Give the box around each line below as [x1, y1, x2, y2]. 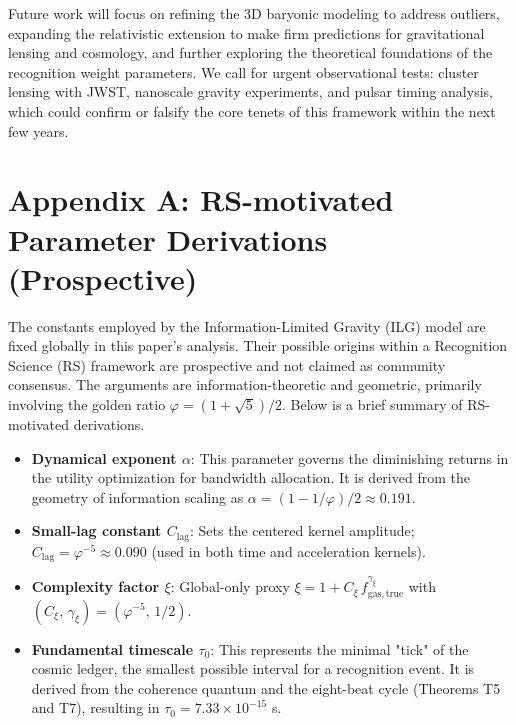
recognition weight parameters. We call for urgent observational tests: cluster [8, 61, 479, 82]
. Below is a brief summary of [282, 394, 463, 415]
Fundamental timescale [31, 638, 194, 659]
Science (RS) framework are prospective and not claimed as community [8, 354, 446, 375]
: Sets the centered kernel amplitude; [190, 520, 415, 541]
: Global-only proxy [170, 576, 290, 597]
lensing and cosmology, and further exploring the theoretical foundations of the [8, 42, 493, 63]
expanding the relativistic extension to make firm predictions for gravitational [8, 22, 485, 43]
